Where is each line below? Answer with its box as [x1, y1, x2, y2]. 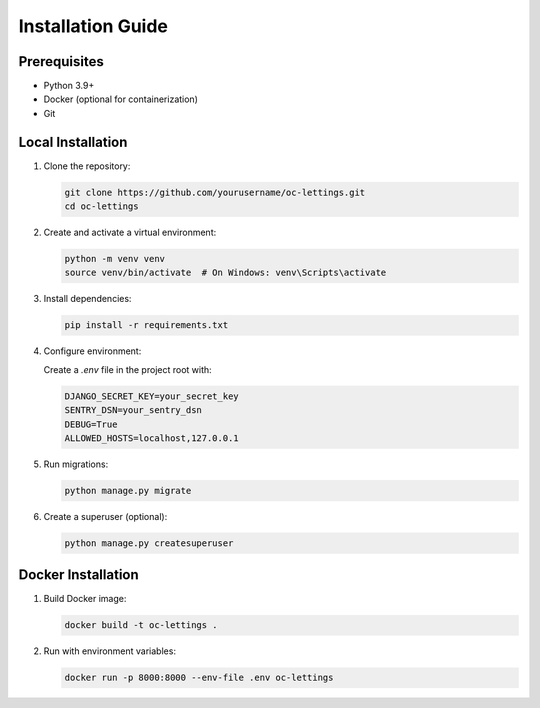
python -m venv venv [64, 253, 165, 265]
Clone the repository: [43, 160, 131, 172]
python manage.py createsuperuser [64, 537, 234, 549]
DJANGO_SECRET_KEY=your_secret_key [64, 390, 239, 402]
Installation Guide [18, 15, 169, 37]
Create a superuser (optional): [43, 510, 168, 522]
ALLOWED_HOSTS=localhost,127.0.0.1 [64, 432, 239, 444]
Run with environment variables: [43, 645, 177, 657]
